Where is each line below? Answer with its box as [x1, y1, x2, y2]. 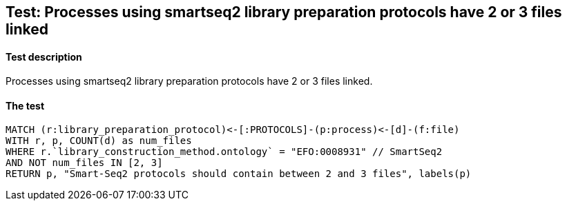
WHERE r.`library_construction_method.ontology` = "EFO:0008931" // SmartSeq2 [6, 146, 443, 158]
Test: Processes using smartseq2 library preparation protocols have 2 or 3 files [6, 3, 562, 21]
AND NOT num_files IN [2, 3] [6, 157, 163, 169]
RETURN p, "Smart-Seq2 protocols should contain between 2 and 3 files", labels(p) [6, 168, 472, 180]
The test [6, 99, 45, 112]
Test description [6, 50, 82, 63]
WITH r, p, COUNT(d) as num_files [6, 135, 192, 147]
